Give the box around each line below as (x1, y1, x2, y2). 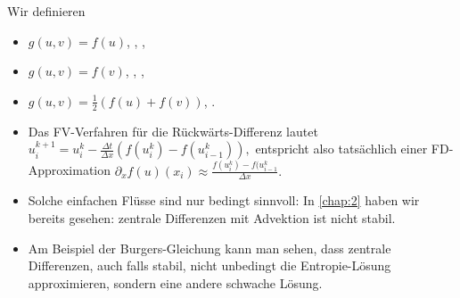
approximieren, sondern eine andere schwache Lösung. (28, 273, 323, 292)
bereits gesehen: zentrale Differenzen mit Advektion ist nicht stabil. (28, 208, 396, 227)
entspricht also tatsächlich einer (255, 139, 428, 158)
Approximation (28, 161, 111, 179)
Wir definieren (7, 2, 86, 20)
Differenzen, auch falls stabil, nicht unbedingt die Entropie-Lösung (28, 256, 391, 275)
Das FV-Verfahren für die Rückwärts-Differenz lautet (28, 121, 318, 140)
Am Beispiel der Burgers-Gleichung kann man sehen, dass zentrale (28, 238, 391, 257)
